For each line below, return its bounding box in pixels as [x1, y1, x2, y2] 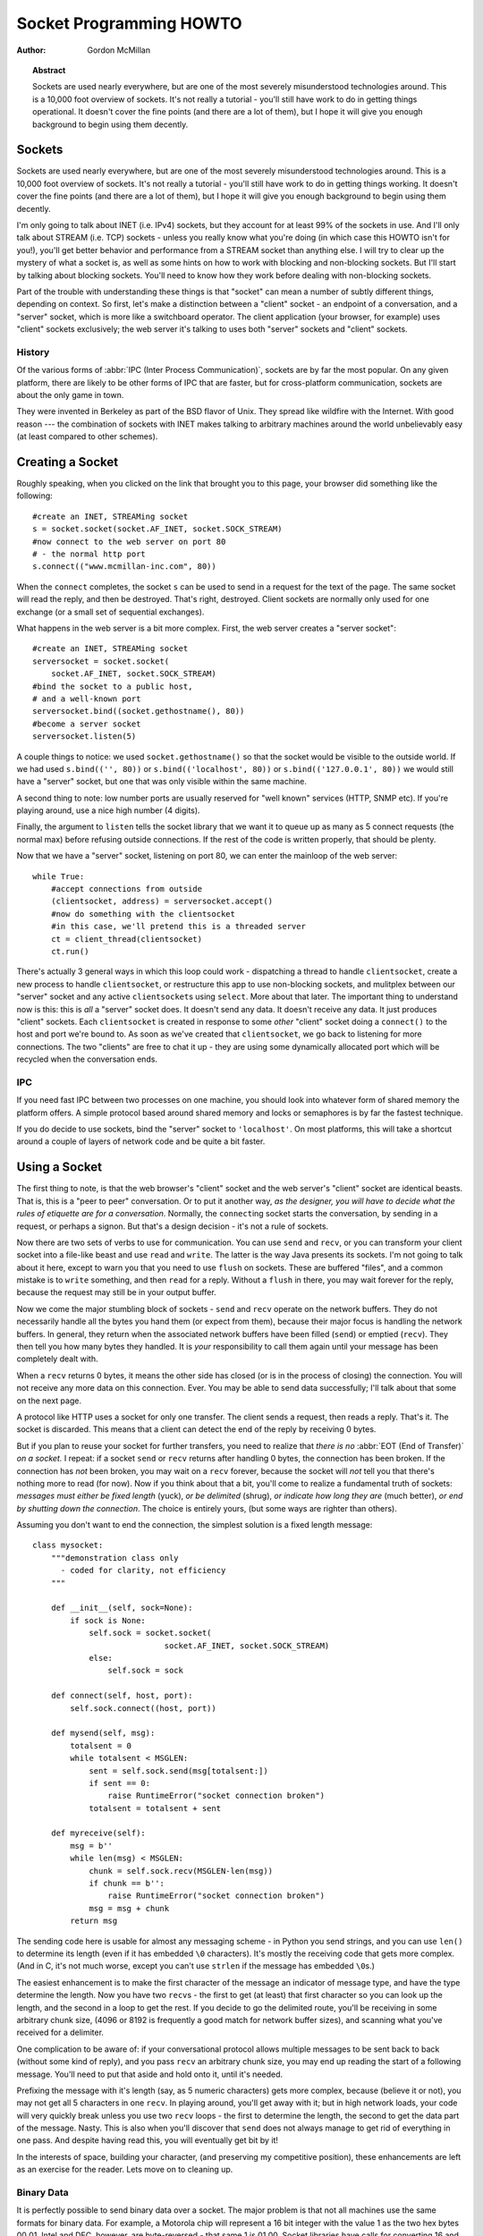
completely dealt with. [16, 1353, 98, 1364]
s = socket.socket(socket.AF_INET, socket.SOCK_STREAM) [32, 524, 283, 534]
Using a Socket [16, 1159, 103, 1175]
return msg [70, 1916, 118, 1927]
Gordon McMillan [87, 45, 151, 55]
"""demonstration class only [50, 1553, 179, 1563]
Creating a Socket [16, 454, 119, 470]
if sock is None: [70, 1615, 147, 1625]
